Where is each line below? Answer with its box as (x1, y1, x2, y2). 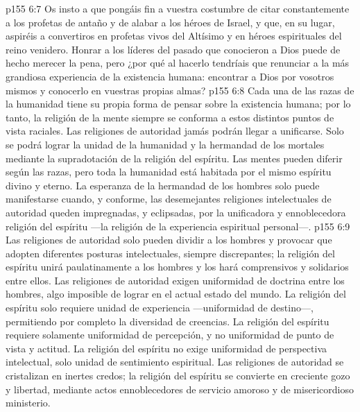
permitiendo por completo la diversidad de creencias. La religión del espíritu (6, 314, 329, 328)
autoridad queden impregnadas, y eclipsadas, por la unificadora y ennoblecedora (6, 205, 346, 219)
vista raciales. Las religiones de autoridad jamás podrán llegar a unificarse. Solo (6, 123, 344, 138)
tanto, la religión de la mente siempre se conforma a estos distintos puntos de (6, 110, 334, 124)
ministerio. (6, 395, 51, 410)
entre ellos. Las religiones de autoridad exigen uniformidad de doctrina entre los (6, 273, 345, 287)
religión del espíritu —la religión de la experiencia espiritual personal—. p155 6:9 (6, 218, 350, 233)
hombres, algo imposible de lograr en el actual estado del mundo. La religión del (6, 286, 346, 301)
